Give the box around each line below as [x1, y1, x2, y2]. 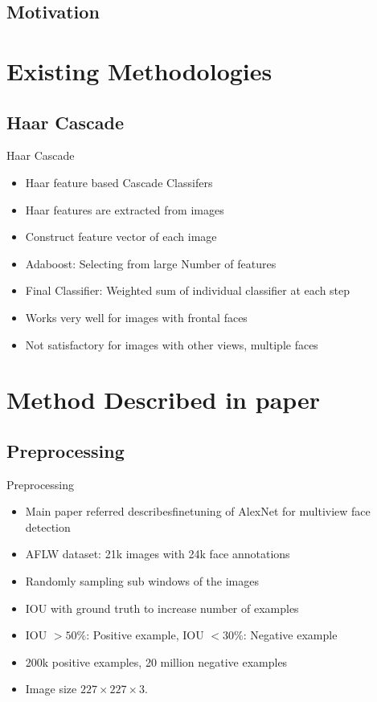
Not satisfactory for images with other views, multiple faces [25, 336, 318, 353]
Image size [25, 680, 77, 697]
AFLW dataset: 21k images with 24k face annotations [25, 545, 290, 562]
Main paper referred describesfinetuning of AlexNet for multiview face [25, 503, 371, 520]
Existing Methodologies [6, 54, 273, 87]
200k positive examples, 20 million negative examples [25, 653, 288, 670]
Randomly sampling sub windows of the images [25, 573, 260, 590]
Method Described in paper [6, 383, 321, 416]
